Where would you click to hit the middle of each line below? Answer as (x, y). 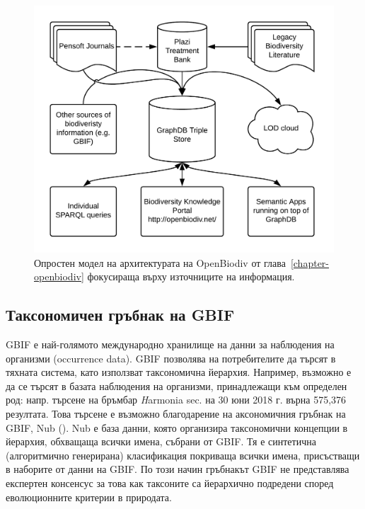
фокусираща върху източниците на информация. (191, 276)
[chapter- (310, 262)
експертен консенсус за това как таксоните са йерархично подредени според (170, 482)
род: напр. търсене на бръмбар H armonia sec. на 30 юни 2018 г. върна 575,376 (176, 400)
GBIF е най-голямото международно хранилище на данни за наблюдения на (170, 344)
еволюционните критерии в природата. (89, 497)
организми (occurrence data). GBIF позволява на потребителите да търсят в (171, 358)
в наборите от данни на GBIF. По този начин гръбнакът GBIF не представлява (178, 469)
